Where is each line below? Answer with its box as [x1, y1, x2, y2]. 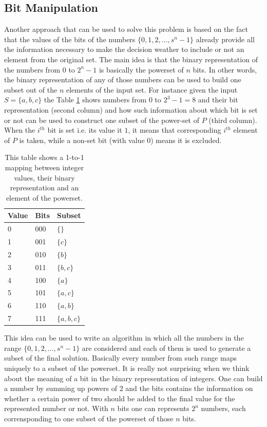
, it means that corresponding [128, 124, 221, 135]
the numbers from [4, 64, 61, 75]
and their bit [198, 94, 238, 105]
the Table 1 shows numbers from [44, 94, 147, 105]
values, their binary [14, 172, 75, 183]
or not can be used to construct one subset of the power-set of [4, 114, 200, 125]
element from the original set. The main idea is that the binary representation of [4, 54, 258, 64]
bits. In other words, [193, 64, 257, 75]
